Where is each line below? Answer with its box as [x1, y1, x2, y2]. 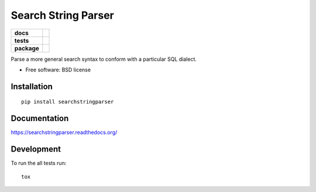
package [14, 44, 39, 52]
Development [11, 144, 61, 155]
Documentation [11, 114, 69, 124]
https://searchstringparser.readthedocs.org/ [11, 129, 118, 136]
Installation [11, 81, 53, 91]
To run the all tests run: [11, 160, 67, 167]
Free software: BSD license [25, 66, 91, 73]
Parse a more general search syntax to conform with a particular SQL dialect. [11, 56, 197, 63]
